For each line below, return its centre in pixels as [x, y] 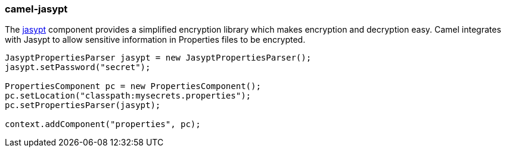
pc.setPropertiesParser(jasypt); [83, 105]
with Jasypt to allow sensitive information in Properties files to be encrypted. [155, 40]
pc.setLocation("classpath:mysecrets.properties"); [128, 96]
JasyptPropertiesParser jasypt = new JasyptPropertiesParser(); [158, 58]
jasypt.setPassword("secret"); [78, 67]
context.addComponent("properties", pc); [103, 124]
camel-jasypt [36, 9]
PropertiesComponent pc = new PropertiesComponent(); [133, 86]
